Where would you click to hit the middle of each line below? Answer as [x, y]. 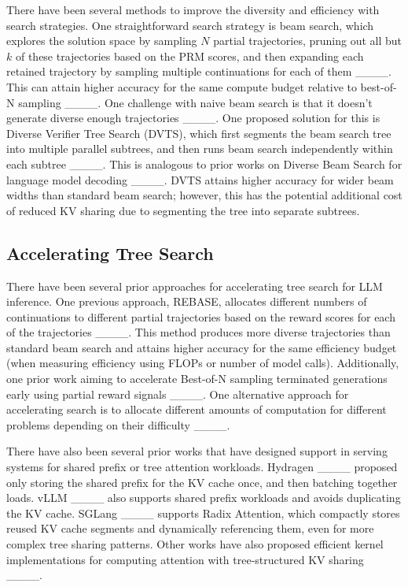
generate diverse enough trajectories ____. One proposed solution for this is [193, 118]
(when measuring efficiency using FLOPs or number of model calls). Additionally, [203, 363]
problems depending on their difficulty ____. [118, 424]
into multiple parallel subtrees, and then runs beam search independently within [200, 149]
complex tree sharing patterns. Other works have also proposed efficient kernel [195, 544]
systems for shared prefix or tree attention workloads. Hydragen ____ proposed [202, 467]
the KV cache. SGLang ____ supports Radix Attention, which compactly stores [203, 513]
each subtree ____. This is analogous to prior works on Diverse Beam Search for [204, 163]
